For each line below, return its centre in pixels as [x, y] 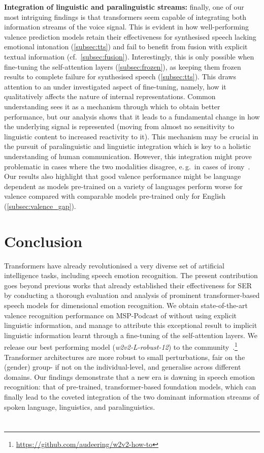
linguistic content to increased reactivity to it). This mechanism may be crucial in [131, 136]
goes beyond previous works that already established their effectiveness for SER [128, 285]
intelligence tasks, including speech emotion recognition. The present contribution [131, 275]
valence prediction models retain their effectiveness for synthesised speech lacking [130, 36]
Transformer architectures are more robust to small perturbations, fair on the [125, 357]
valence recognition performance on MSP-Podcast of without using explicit [121, 315]
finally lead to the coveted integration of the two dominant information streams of [132, 396]
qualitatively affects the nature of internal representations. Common [110, 96]
